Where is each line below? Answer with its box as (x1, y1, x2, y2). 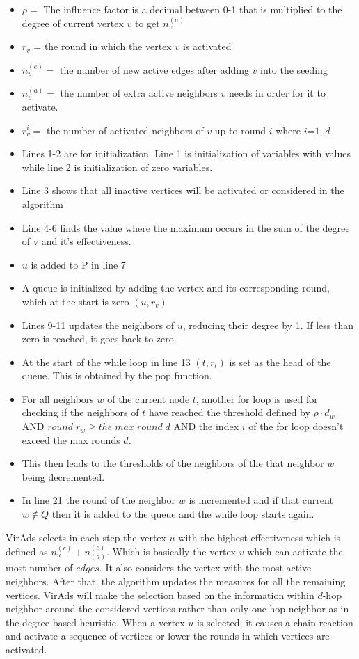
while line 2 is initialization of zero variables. (22, 159, 213, 174)
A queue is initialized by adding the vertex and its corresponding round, (22, 280, 330, 295)
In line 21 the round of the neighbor (22, 493, 176, 507)
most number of (6, 560, 73, 575)
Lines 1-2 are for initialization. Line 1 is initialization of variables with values (22, 146, 351, 161)
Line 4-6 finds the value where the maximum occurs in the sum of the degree (22, 220, 350, 235)
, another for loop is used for (196, 391, 318, 406)
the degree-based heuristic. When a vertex (6, 614, 185, 629)
